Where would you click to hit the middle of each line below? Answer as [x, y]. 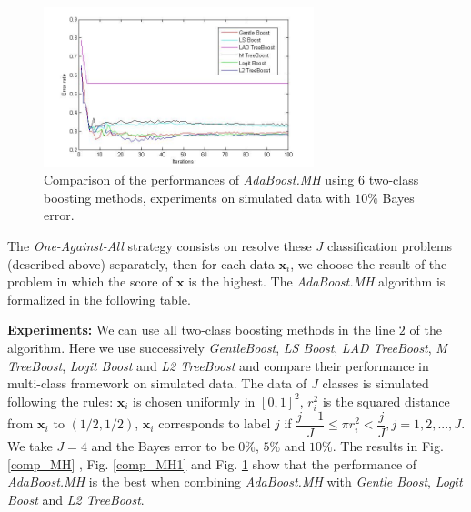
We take [30, 445]
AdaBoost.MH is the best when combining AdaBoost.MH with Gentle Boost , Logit [235, 482]
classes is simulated [376, 383]
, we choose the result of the [369, 263]
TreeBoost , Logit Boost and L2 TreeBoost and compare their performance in [218, 365]
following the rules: [60, 401]
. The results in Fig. [388, 445]
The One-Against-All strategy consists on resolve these [160, 245]
